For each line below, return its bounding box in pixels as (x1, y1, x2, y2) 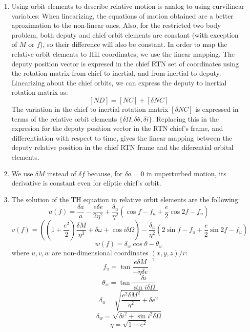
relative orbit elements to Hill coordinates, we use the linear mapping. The (11, 48, 235, 59)
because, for (87, 168, 123, 178)
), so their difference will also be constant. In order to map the (40, 39, 228, 49)
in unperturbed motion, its (146, 168, 227, 178)
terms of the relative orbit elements (11, 113, 117, 124)
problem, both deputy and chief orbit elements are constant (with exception (11, 29, 239, 40)
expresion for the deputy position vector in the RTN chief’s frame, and (11, 123, 223, 133)
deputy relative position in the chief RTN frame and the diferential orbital (11, 142, 234, 152)
